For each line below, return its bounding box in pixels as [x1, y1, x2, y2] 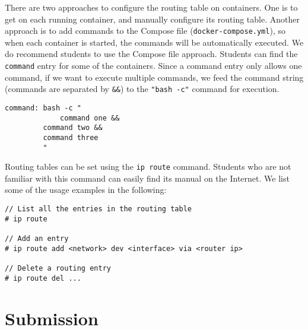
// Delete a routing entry [5, 264, 111, 272]
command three [43, 133, 99, 142]
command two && [43, 123, 103, 132]
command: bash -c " [5, 103, 81, 112]
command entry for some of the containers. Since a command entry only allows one [5, 59, 302, 72]
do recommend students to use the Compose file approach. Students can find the [5, 47, 298, 60]
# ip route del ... [5, 274, 81, 283]
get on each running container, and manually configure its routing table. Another [5, 12, 300, 25]
